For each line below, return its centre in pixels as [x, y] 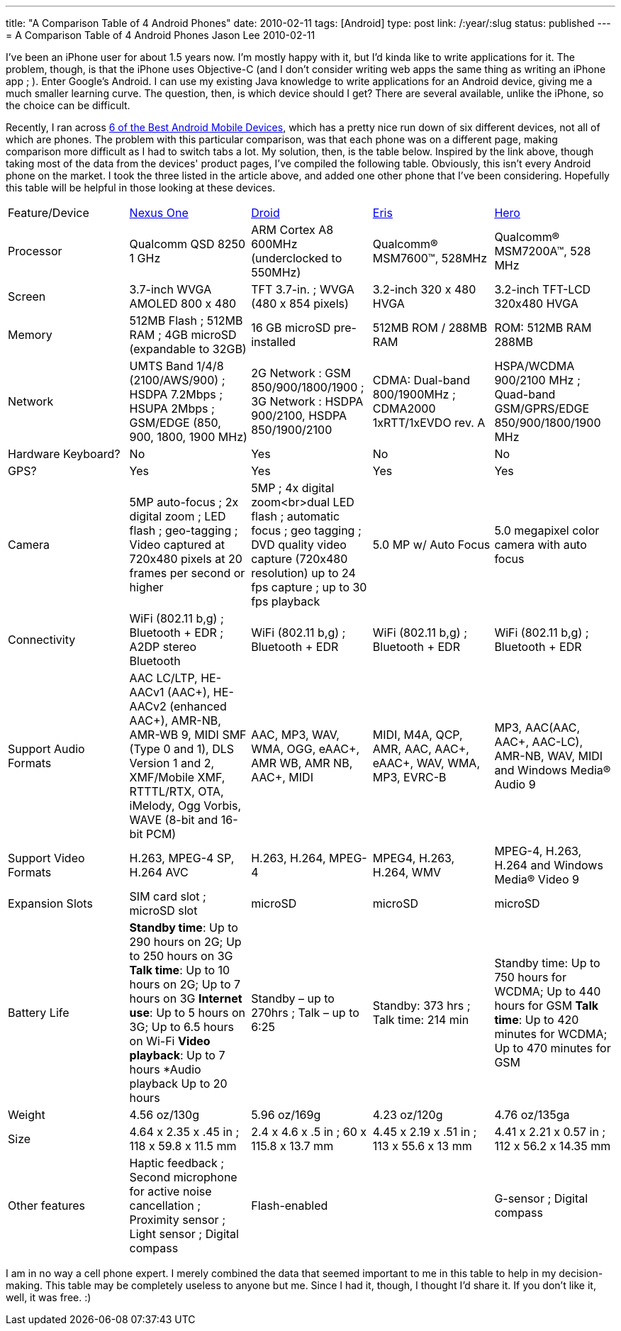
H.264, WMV [407, 872]
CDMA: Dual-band [421, 380]
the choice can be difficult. [68, 105]
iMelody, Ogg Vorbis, [185, 806]
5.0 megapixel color [547, 530]
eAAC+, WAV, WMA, [426, 763]
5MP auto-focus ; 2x [184, 502]
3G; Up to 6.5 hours [181, 1027]
